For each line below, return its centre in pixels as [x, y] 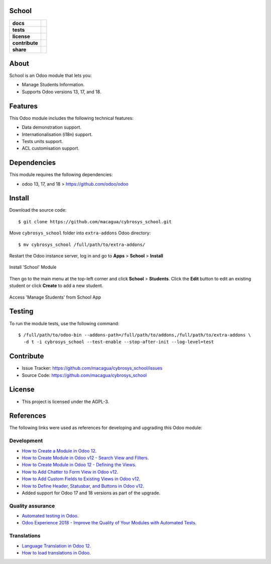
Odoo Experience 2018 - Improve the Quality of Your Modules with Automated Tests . [109, 523]
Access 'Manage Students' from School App [55, 297]
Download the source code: [38, 210]
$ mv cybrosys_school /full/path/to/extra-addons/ [82, 244]
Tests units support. [42, 141]
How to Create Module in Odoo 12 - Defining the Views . [79, 465]
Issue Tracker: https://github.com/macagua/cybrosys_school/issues [92, 368]
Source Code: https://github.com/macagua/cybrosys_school [84, 375]
